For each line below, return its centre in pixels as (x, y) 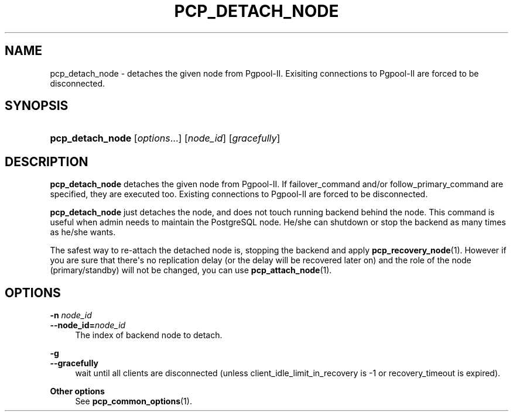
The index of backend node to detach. (149, 335)
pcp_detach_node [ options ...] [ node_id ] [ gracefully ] (165, 138)
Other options (77, 391)
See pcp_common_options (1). (134, 401)
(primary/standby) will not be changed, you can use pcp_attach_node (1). (191, 270)
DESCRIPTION (47, 161)
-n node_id (71, 315)
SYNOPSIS (37, 106)
